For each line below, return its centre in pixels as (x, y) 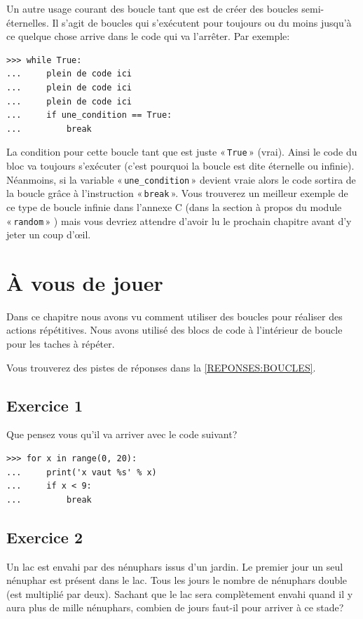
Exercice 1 (44, 405)
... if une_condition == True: (89, 115)
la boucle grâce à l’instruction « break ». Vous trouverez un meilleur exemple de (177, 193)
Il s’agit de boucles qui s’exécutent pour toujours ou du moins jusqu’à (202, 22)
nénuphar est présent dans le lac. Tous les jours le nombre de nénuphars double (177, 580)
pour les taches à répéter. (61, 344)
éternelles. (28, 22)
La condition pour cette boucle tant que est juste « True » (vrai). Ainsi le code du (182, 152)
